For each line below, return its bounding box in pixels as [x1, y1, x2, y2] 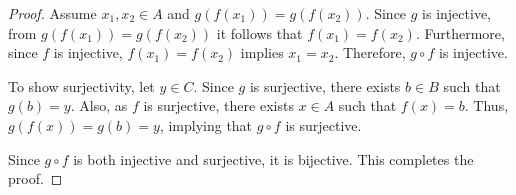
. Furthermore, [415, 22, 505, 43]
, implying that [159, 114, 253, 135]
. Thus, [464, 95, 509, 116]
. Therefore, [334, 42, 406, 63]
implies [240, 42, 284, 63]
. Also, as [70, 95, 128, 116]
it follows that [216, 22, 303, 43]
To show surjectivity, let [8, 75, 155, 96]
